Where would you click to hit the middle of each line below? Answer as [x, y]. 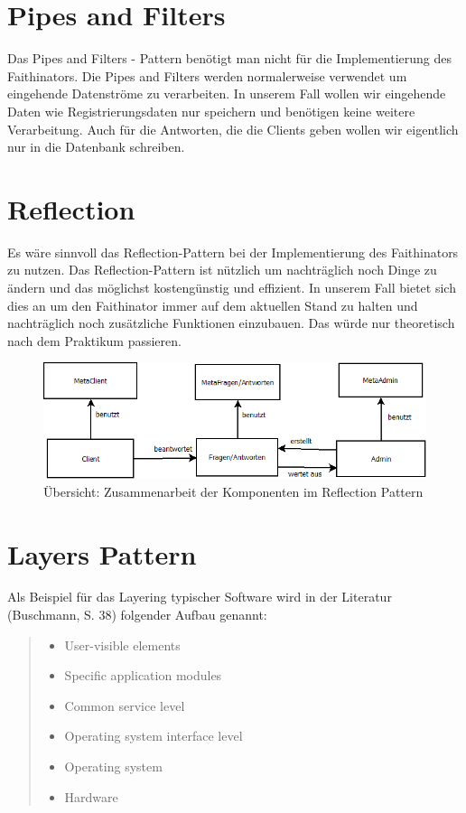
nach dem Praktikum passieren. [94, 340]
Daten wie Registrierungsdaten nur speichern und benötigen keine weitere [211, 111]
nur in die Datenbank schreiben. [96, 147]
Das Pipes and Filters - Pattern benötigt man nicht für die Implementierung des [230, 58]
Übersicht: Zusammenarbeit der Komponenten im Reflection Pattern [233, 491]
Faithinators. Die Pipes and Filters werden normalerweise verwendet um [207, 75]
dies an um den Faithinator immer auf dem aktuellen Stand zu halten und [213, 305]
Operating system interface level [154, 736]
